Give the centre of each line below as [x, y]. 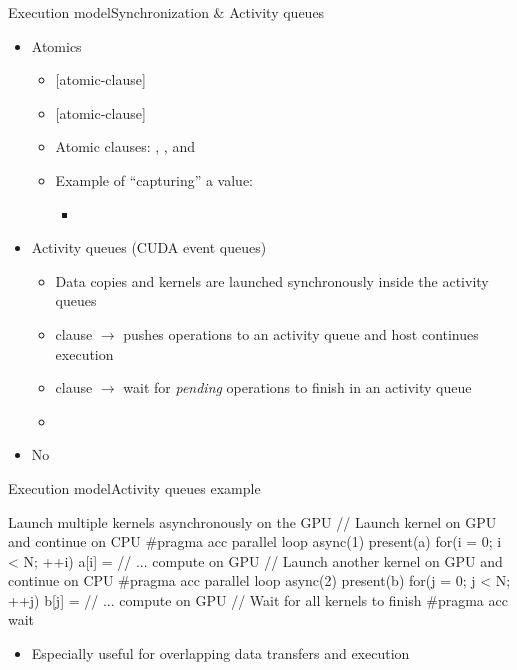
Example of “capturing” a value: [154, 179]
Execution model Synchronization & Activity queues [166, 12]
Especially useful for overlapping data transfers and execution [220, 653]
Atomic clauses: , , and [125, 146]
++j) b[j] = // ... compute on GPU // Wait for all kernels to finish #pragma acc [258, 599]
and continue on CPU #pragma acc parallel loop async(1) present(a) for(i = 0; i [255, 541]
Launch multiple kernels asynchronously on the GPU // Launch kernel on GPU [252, 521]
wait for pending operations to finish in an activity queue [297, 387]
